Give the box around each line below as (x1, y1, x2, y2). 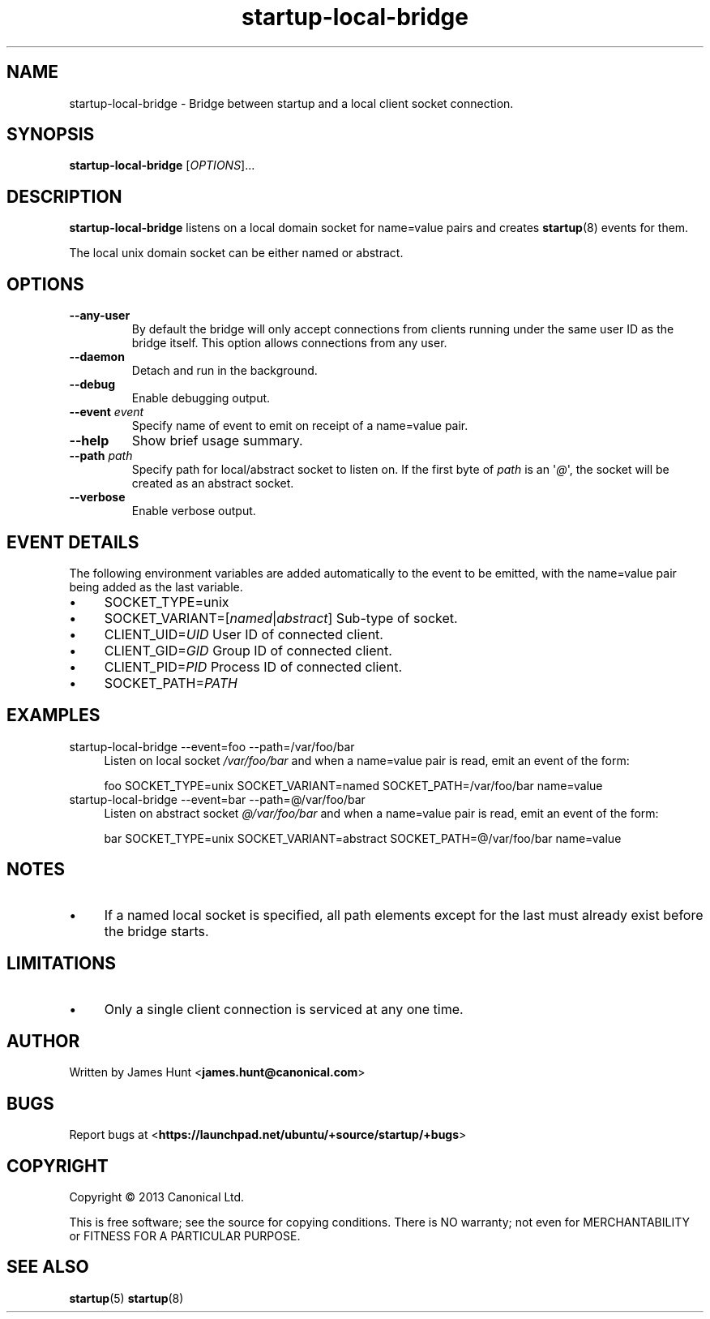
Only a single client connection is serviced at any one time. (104, 1000, 464, 1017)
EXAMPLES (6, 705, 101, 726)
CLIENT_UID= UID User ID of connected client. (104, 625, 383, 642)
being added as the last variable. (69, 579, 243, 594)
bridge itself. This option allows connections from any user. (131, 336, 447, 350)
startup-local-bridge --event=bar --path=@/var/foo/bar (69, 792, 366, 806)
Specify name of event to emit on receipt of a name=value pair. (131, 419, 468, 433)
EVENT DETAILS (6, 531, 139, 552)
